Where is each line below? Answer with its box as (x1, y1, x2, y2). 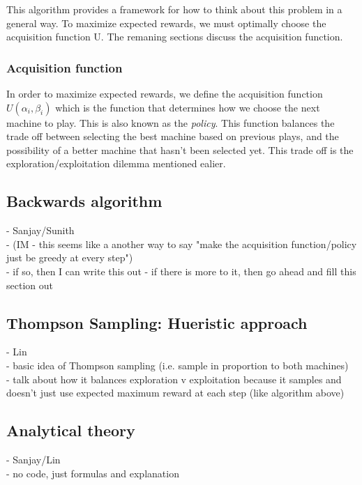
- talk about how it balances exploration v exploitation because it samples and (6, 371, 342, 386)
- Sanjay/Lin (6, 452, 61, 466)
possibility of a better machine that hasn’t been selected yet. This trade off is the (6, 142, 354, 157)
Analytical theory (6, 419, 135, 441)
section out (6, 277, 53, 292)
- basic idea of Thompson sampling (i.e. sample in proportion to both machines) (6, 357, 349, 372)
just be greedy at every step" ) (6, 250, 133, 265)
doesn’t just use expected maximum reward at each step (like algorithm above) (6, 385, 345, 400)
